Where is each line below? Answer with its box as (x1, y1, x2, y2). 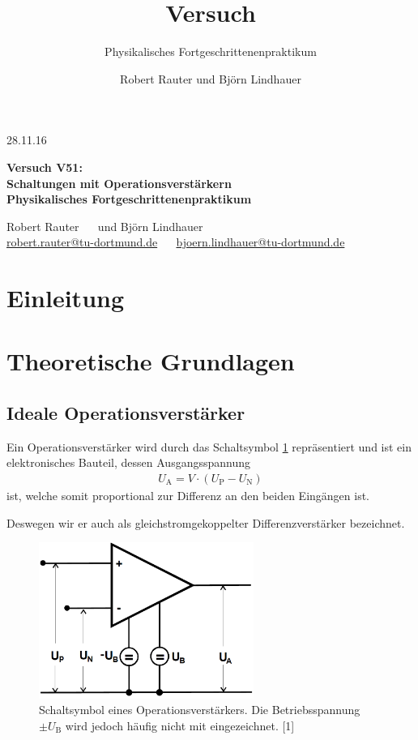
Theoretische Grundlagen (6, 344, 295, 378)
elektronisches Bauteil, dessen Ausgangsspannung (6, 454, 250, 471)
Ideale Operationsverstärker (6, 400, 245, 426)
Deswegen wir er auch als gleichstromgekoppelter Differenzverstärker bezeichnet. (6, 514, 405, 531)
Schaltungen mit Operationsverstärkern (6, 174, 232, 191)
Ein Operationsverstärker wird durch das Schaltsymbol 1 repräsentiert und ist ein (6, 438, 412, 455)
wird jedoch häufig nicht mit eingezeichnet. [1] (65, 716, 295, 734)
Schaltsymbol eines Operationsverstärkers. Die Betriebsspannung (39, 701, 360, 718)
